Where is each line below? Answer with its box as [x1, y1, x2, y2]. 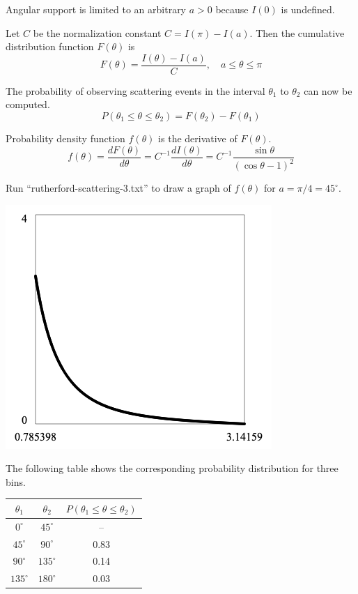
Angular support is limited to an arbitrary [6, 2, 187, 16]
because [215, 2, 249, 16]
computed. [6, 97, 50, 112]
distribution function [6, 39, 94, 54]
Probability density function [6, 131, 125, 146]
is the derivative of [158, 131, 238, 146]
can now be [304, 83, 352, 98]
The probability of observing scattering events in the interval [6, 83, 265, 98]
